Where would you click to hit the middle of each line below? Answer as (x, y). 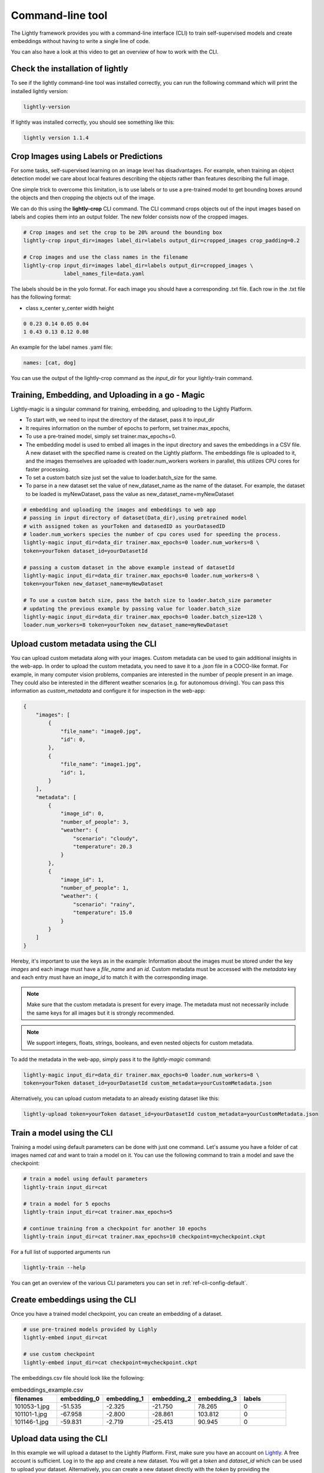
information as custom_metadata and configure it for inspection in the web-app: (108, 691)
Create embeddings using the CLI (74, 1299)
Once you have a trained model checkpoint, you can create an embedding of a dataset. (117, 1314)
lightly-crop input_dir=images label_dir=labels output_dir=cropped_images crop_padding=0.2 (161, 241)
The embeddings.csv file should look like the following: (77, 1378)
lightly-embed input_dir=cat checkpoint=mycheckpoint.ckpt (110, 1362)
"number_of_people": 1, (95, 888)
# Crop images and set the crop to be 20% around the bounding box (123, 232)
